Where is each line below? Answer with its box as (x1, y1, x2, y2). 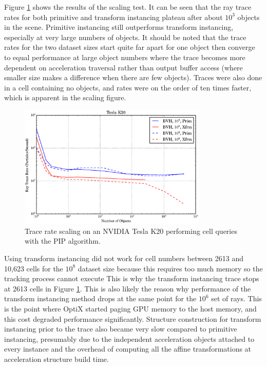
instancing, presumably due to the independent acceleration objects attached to (4, 333, 255, 344)
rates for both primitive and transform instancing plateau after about (4, 11, 223, 22)
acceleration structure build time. (4, 353, 109, 364)
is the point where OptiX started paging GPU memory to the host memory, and (4, 303, 257, 314)
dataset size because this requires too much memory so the (78, 263, 263, 273)
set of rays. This (211, 293, 262, 304)
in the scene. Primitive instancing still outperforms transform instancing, (4, 22, 234, 32)
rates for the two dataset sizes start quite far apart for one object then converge (4, 42, 255, 52)
